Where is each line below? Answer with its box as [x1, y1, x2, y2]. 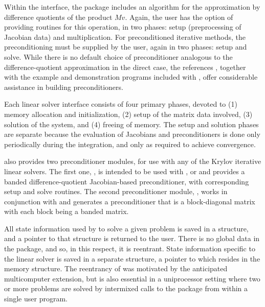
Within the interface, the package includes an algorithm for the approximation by [4, 2, 260, 12]
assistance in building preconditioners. [4, 81, 123, 92]
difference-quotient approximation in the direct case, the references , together [4, 61, 246, 72]
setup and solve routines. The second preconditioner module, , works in [4, 186, 228, 197]
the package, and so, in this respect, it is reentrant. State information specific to [4, 243, 255, 254]
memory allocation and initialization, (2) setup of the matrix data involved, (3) [4, 108, 253, 119]
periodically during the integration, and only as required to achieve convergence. [4, 138, 256, 149]
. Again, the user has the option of [125, 11, 233, 22]
